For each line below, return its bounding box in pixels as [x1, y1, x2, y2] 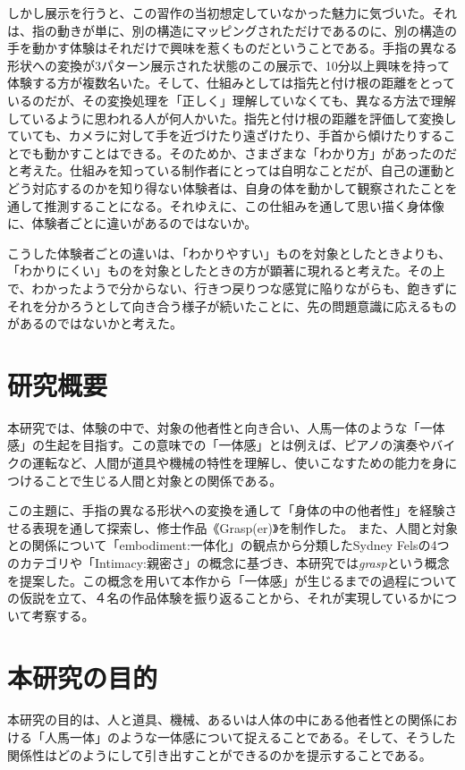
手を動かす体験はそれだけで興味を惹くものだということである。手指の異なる [7, 38, 458, 57]
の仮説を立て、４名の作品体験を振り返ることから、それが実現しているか [7, 588, 432, 607]
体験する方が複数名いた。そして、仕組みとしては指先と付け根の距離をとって [7, 73, 456, 92]
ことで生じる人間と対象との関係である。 [44, 470, 283, 489]
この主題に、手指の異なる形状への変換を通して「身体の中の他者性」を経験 [7, 501, 445, 520]
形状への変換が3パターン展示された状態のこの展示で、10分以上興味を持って [7, 55, 451, 74]
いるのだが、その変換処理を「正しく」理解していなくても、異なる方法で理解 [7, 90, 456, 109]
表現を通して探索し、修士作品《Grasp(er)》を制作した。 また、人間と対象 [31, 518, 459, 537]
